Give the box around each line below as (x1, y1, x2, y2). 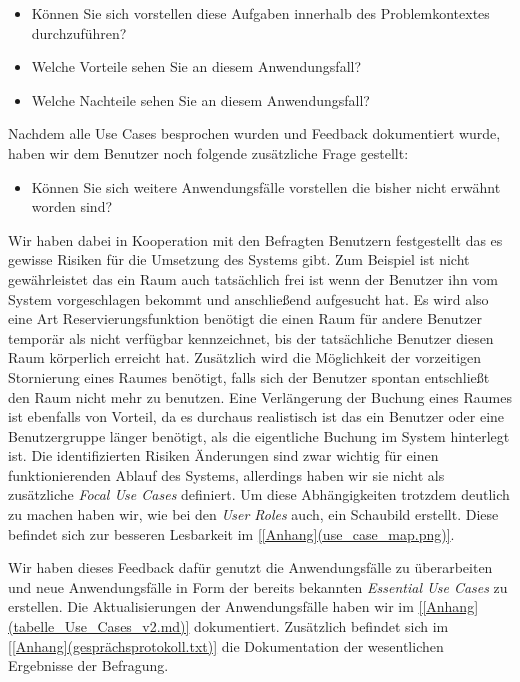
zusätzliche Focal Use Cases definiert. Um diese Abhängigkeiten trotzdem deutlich (8, 484, 510, 505)
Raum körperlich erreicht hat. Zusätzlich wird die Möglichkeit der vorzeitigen (8, 347, 482, 368)
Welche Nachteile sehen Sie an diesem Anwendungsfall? (31, 89, 370, 110)
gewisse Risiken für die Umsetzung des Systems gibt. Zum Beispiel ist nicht (8, 249, 470, 270)
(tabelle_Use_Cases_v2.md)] (8, 616, 190, 637)
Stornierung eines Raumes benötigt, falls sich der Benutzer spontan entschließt (8, 366, 490, 387)
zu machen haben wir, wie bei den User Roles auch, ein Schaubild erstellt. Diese (8, 504, 499, 525)
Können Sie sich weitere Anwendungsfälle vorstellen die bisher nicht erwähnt (31, 176, 501, 197)
